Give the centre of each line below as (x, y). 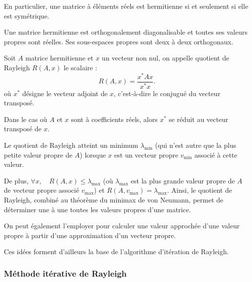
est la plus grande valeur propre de (183, 180)
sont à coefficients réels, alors (114, 119)
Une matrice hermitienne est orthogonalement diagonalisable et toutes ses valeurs (126, 32)
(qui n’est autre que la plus (196, 145)
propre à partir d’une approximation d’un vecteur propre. (90, 235)
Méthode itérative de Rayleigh (65, 273)
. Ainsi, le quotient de (199, 190)
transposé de (23, 129)
